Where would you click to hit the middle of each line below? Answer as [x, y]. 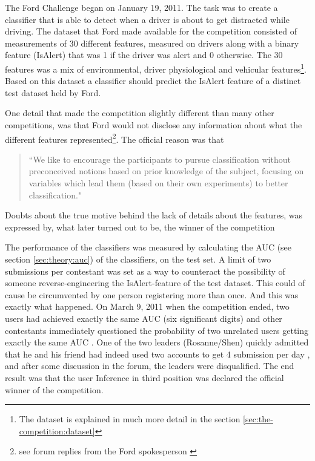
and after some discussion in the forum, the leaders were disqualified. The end [150, 366]
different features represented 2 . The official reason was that [114, 138]
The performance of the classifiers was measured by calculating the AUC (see [148, 247]
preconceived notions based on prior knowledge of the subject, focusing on [166, 171]
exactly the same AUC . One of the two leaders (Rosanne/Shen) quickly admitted [157, 342]
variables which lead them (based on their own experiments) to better [158, 183]
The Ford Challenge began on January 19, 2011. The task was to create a [141, 7]
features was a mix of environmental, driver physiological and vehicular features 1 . [156, 68]
